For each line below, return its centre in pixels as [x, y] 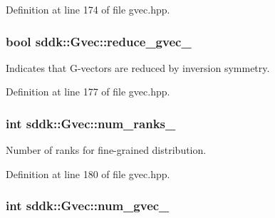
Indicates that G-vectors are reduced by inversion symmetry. [138, 67]
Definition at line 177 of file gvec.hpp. [88, 92]
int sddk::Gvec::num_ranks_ [91, 123]
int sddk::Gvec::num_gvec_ [88, 206]
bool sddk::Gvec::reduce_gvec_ [99, 41]
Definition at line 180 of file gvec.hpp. [88, 173]
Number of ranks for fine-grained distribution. [106, 150]
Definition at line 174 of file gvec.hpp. [88, 9]
